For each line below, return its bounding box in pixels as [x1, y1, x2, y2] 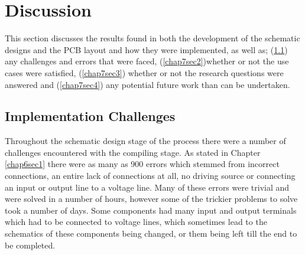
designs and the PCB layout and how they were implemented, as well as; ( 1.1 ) [5, 43, 288, 55]
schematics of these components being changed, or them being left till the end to [5, 227, 297, 240]
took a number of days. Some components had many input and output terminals [5, 204, 297, 216]
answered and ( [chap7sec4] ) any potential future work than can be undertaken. [5, 78, 290, 90]
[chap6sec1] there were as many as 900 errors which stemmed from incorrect [5, 158, 280, 170]
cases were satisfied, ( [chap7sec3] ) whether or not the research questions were [5, 66, 284, 79]
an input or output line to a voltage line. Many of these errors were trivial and [5, 181, 290, 193]
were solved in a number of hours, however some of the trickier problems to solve [5, 192, 298, 205]
